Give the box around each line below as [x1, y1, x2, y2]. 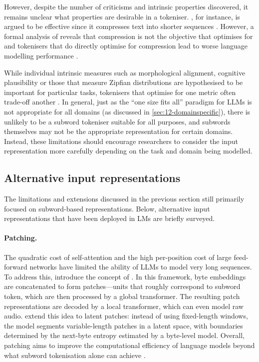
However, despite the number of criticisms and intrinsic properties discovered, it [4, 1, 249, 11]
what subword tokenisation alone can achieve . [4, 349, 146, 360]
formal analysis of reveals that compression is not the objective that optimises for [4, 30, 253, 41]
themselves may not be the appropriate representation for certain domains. [4, 126, 233, 136]
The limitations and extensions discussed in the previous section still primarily [4, 193, 245, 204]
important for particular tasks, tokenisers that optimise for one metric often [4, 86, 236, 97]
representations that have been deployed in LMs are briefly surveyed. [4, 213, 215, 223]
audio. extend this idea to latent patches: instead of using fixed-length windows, [4, 310, 248, 321]
